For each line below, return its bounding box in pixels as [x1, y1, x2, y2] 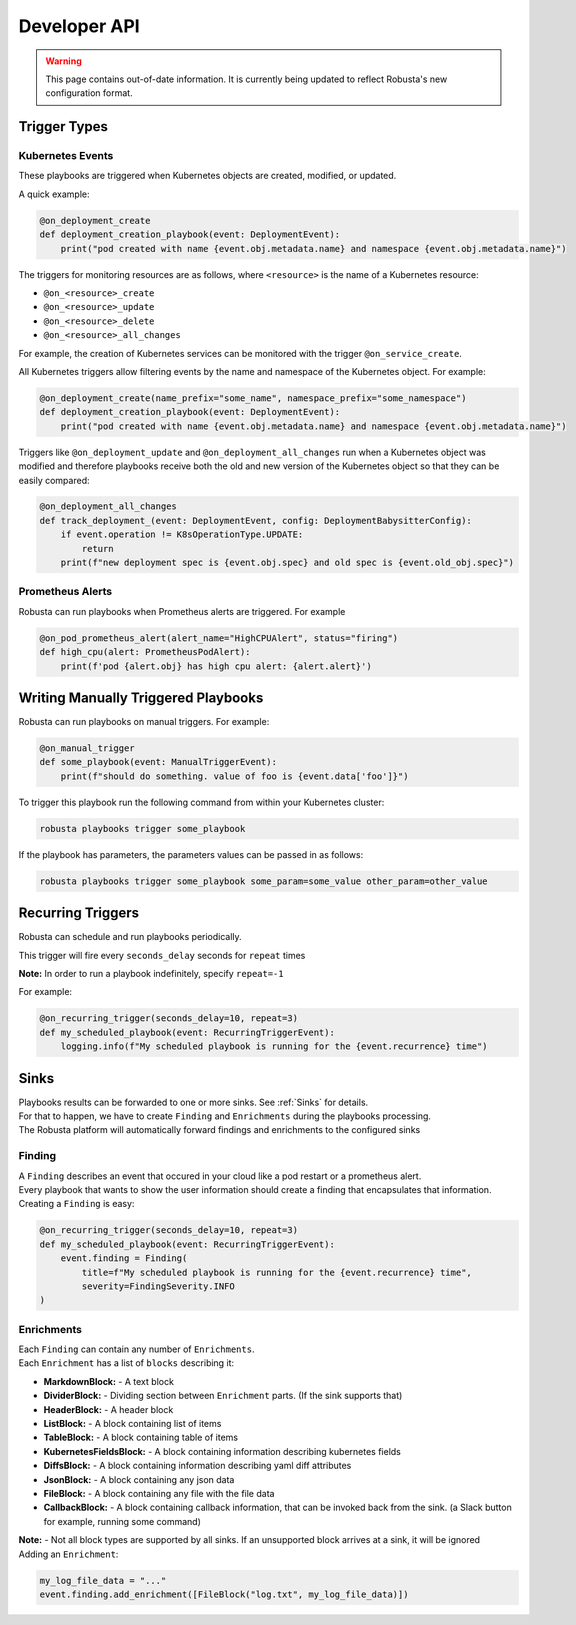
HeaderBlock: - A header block [43, 1403, 174, 1415]
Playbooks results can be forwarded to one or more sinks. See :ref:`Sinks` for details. [18, 1096, 369, 1108]
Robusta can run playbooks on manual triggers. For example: [18, 716, 270, 728]
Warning [45, 55, 82, 67]
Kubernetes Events [18, 149, 114, 163]
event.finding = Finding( [60, 1253, 188, 1264]
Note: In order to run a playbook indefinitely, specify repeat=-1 [18, 968, 284, 980]
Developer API [18, 15, 140, 37]
